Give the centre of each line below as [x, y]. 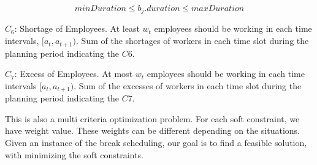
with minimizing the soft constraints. [74, 154]
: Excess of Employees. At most [74, 74]
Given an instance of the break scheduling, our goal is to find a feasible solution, [156, 142]
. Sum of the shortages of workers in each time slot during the [193, 41]
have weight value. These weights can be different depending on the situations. [152, 130]
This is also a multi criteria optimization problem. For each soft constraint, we [152, 118]
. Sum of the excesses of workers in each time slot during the [188, 85]
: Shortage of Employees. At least [77, 28]
